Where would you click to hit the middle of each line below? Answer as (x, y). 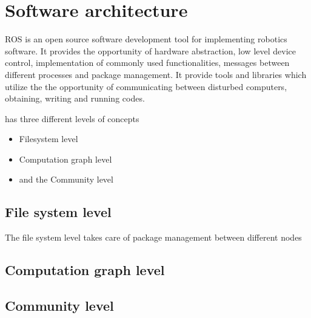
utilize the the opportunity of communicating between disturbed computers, (146, 86)
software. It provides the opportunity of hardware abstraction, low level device (150, 50)
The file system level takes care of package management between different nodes (153, 237)
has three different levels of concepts (72, 118)
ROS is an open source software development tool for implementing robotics (146, 39)
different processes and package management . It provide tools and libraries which (156, 74)
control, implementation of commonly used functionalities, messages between (147, 63)
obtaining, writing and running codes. (75, 98)
